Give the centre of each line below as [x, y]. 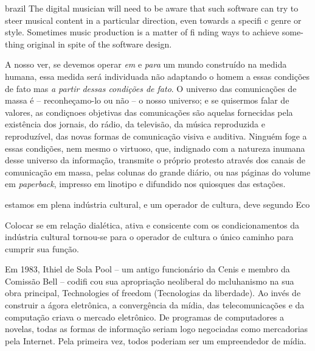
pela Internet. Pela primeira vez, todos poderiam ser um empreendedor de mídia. [156, 340]
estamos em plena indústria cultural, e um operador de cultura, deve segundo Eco [157, 204]
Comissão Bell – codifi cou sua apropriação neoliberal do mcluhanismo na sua [150, 281]
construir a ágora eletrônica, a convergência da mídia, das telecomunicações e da [155, 305]
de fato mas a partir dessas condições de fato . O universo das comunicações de [151, 88]
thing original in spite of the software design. [88, 44]
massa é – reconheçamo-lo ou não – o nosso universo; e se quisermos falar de [147, 100]
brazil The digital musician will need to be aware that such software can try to [152, 8]
